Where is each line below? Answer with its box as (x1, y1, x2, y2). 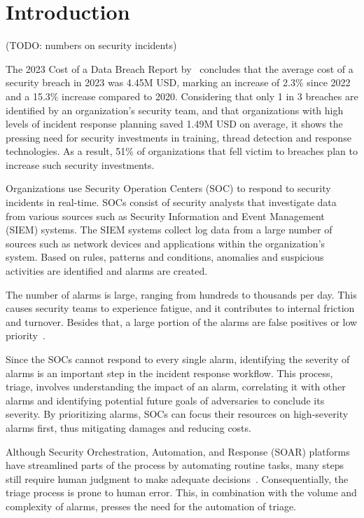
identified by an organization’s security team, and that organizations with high (6, 102, 344, 117)
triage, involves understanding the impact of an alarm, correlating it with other (6, 379, 346, 394)
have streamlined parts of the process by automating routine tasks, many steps (6, 458, 344, 472)
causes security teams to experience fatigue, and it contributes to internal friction (6, 301, 355, 315)
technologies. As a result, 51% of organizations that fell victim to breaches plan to (6, 144, 358, 158)
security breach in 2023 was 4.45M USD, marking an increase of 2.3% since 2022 (6, 75, 351, 90)
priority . (6, 328, 45, 343)
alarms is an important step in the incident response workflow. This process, (6, 365, 333, 380)
